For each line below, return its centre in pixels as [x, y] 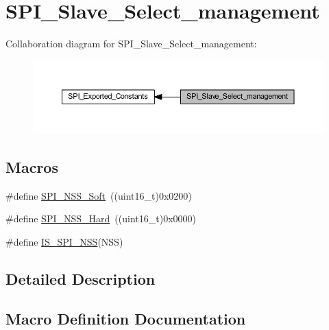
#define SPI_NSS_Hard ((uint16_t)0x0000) [101, 219]
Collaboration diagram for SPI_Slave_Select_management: [131, 44]
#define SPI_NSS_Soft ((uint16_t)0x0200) [99, 195]
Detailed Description [81, 278]
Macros [32, 166]
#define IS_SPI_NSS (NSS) [64, 241]
